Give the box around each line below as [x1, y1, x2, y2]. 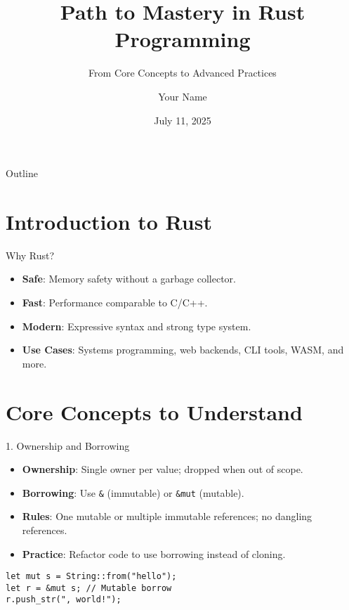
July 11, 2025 [154, 112, 211, 127]
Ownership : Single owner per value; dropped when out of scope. [22, 462, 303, 476]
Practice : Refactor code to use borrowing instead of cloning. [22, 546, 286, 561]
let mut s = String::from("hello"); [6, 571, 177, 582]
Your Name [158, 89, 207, 103]
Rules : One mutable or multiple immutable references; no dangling [22, 509, 312, 524]
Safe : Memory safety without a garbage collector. [22, 271, 237, 286]
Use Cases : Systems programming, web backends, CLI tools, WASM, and [22, 342, 344, 357]
